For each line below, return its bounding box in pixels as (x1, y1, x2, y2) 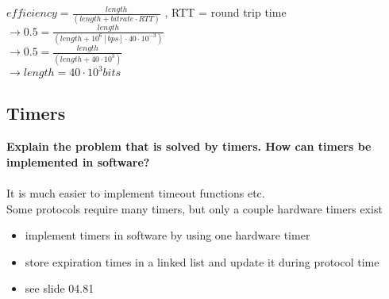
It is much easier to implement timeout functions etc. (6, 185, 265, 201)
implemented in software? (6, 153, 150, 170)
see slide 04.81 (25, 280, 94, 297)
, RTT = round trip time (164, 4, 287, 20)
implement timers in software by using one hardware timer (25, 227, 310, 243)
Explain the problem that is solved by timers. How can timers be (6, 138, 372, 155)
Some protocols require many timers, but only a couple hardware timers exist (6, 200, 383, 217)
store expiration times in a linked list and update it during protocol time (25, 253, 379, 270)
